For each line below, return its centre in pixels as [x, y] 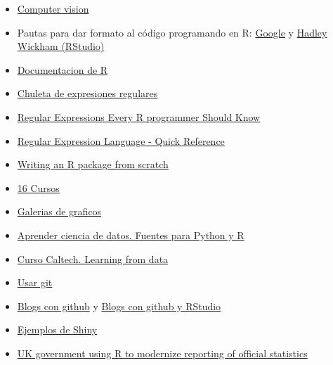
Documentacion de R [63, 69]
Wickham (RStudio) [61, 46]
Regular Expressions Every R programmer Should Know [139, 116]
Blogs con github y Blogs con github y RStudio [119, 306]
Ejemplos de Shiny [57, 329]
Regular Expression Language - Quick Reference [121, 140]
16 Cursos [38, 187]
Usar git [35, 282]
